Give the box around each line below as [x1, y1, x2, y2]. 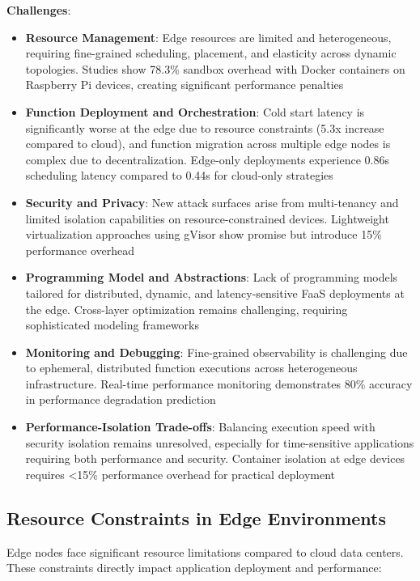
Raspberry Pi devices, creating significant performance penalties [25, 76, 344, 93]
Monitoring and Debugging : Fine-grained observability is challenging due [25, 343, 408, 360]
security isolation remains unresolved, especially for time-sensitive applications [25, 434, 414, 451]
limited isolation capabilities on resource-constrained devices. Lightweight [25, 210, 389, 227]
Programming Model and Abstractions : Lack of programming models [25, 269, 398, 286]
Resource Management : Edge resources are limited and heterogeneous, [25, 28, 392, 45]
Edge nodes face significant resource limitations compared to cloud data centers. [6, 543, 404, 560]
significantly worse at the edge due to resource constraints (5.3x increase [25, 119, 384, 136]
